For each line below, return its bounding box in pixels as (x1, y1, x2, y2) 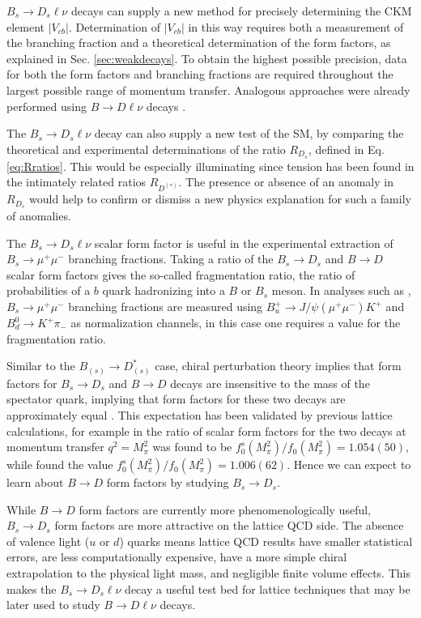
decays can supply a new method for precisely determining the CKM (70, 2, 412, 19)
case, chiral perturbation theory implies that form (155, 357, 402, 374)
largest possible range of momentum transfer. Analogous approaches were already (6, 81, 410, 98)
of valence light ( (6, 532, 90, 549)
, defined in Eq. (308, 140, 385, 157)
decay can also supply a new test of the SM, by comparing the (94, 125, 404, 142)
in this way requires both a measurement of (188, 18, 404, 35)
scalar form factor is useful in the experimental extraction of (94, 234, 393, 251)
